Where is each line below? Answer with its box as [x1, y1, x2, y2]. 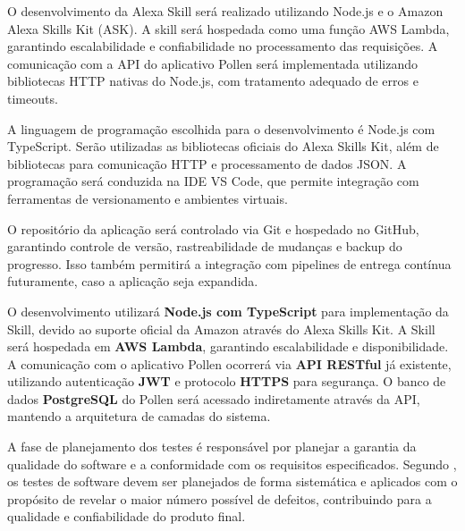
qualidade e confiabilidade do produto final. [7, 507, 246, 526]
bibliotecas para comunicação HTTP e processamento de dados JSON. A [7, 154, 407, 173]
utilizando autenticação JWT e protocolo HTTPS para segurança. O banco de [7, 372, 446, 391]
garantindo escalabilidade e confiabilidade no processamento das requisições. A [7, 37, 438, 55]
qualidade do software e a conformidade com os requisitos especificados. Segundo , [7, 454, 457, 473]
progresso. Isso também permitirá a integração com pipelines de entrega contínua [7, 254, 452, 273]
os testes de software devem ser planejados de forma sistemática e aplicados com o [7, 472, 458, 491]
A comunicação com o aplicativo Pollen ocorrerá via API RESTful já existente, [7, 354, 452, 373]
